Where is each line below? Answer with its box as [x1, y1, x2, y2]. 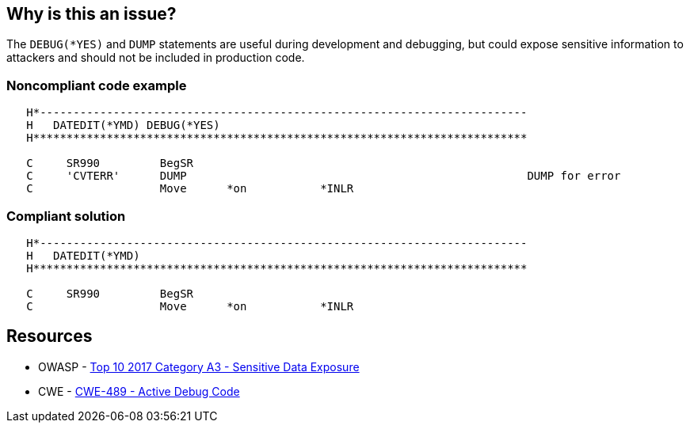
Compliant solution [6, 207, 126, 224]
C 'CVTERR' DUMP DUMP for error [26, 169, 621, 183]
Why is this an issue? [6, 4, 177, 24]
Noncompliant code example [6, 77, 187, 93]
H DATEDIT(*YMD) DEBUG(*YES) [26, 119, 220, 132]
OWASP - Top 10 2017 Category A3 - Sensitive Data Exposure [38, 359, 360, 374]
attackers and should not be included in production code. [6, 51, 305, 65]
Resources [6, 326, 93, 347]
